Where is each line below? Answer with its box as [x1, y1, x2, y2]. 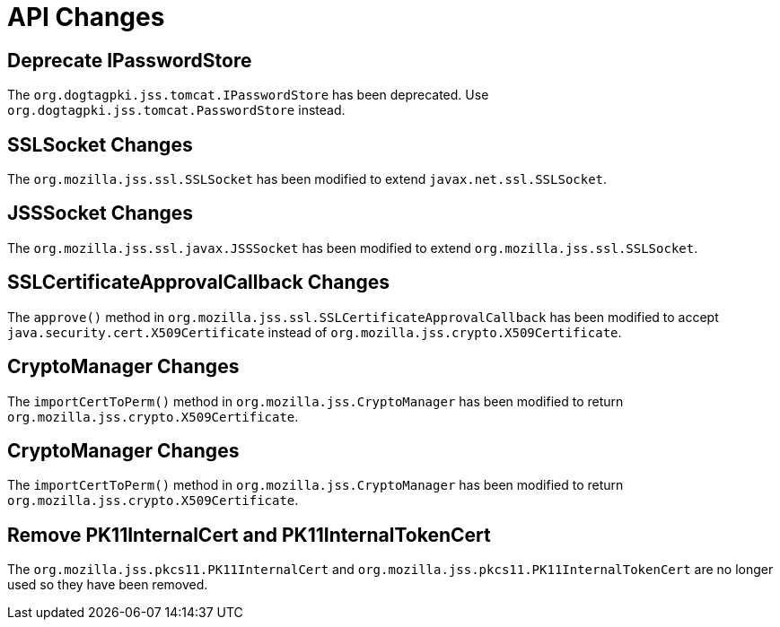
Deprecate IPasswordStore [7, 48, 252, 72]
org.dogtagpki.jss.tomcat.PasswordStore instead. [7, 102, 346, 118]
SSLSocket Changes [7, 133, 193, 156]
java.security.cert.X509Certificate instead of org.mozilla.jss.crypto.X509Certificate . [7, 324, 622, 340]
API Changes [7, 2, 165, 32]
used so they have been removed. [7, 577, 208, 593]
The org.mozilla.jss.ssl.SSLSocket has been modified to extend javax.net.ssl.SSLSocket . [7, 171, 608, 187]
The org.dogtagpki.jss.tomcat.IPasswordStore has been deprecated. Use [7, 87, 489, 103]
